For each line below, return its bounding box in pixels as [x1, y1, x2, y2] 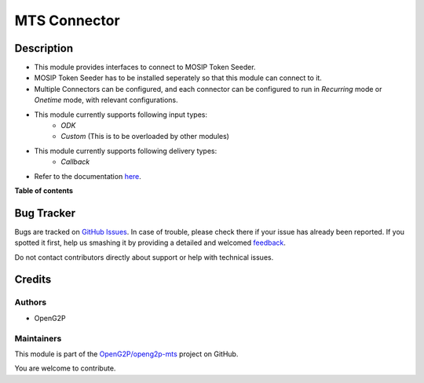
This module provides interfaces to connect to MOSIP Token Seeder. [34, 63, 256, 72]
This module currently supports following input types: [34, 110, 208, 119]
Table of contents [14, 185, 74, 195]
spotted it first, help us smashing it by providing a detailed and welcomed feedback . [14, 238, 287, 247]
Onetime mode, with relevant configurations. [34, 95, 178, 105]
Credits [14, 273, 52, 286]
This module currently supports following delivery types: [34, 146, 217, 155]
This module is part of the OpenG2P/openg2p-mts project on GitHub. [14, 349, 239, 359]
